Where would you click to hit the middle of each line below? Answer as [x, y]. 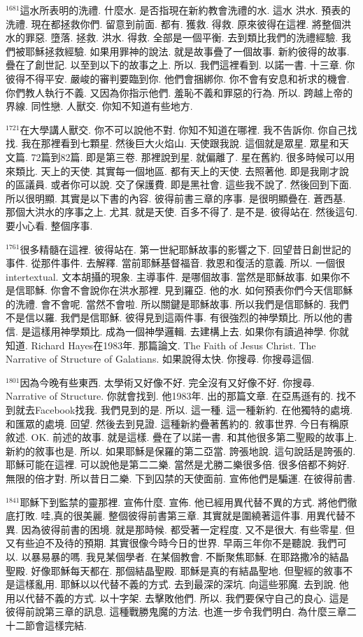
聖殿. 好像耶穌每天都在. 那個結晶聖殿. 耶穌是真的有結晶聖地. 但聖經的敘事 [175, 570]
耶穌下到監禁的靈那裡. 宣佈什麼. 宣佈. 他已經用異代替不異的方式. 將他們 [184, 502]
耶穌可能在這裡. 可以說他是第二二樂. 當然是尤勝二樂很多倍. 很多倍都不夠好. [178, 464]
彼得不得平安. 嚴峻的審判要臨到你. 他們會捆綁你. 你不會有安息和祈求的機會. [178, 78]
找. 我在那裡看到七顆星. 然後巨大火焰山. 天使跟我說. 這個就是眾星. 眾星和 [172, 143]
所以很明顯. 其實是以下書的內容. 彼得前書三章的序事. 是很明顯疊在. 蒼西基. [176, 198]
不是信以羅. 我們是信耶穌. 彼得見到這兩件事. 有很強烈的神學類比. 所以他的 [175, 317]
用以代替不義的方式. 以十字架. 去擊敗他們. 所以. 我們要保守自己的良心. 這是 [177, 597]
